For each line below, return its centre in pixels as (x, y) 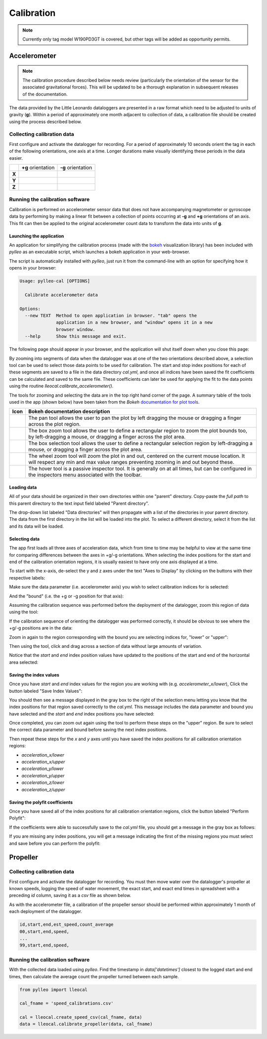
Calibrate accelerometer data (62, 295)
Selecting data (24, 539)
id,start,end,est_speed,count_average (67, 925)
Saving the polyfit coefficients (41, 802)
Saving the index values (34, 675)
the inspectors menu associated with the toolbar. (85, 475)
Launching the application (37, 236)
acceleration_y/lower (43, 768)
